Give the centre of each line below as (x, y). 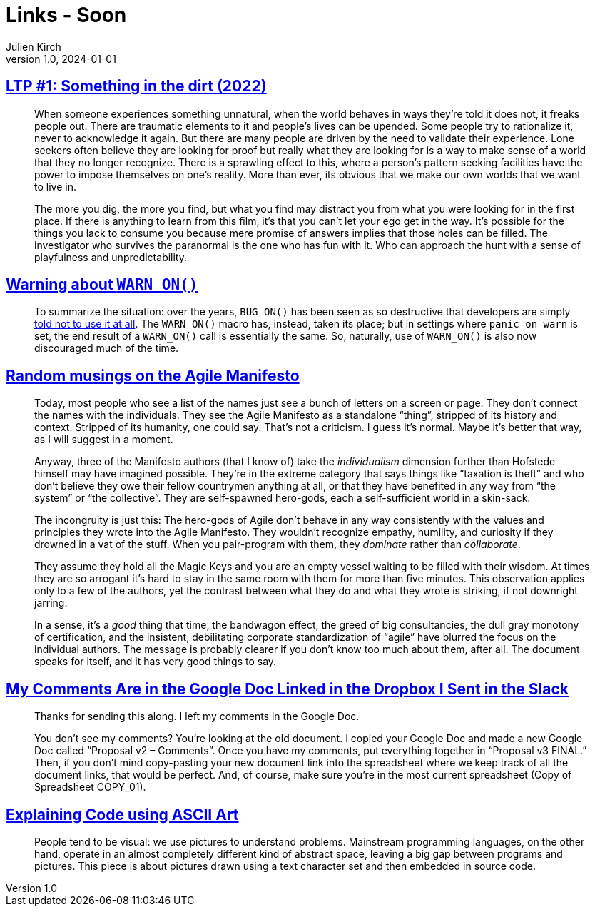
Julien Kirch (34, 46)
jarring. (51, 603)
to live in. (55, 186)
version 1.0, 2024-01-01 (61, 59)
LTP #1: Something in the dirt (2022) (136, 86)
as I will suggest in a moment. (104, 440)
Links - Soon (66, 15)
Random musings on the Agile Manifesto (153, 375)
